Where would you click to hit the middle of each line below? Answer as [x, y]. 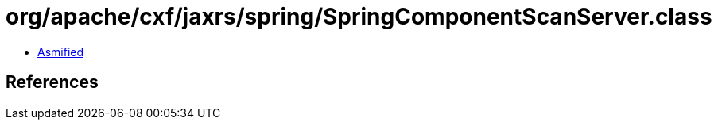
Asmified [61, 52]
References [52, 82]
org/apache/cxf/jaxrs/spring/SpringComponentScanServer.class [359, 17]
